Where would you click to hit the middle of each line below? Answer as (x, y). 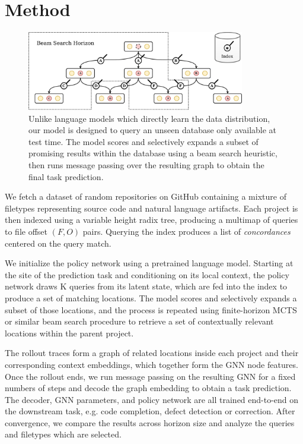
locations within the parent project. (69, 333)
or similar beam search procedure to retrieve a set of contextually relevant (139, 321)
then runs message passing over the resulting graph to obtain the (146, 165)
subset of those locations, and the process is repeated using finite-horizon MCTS (151, 309)
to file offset (26, 231)
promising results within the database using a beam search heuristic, (153, 153)
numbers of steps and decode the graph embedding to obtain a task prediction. (148, 388)
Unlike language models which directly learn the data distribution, (149, 118)
